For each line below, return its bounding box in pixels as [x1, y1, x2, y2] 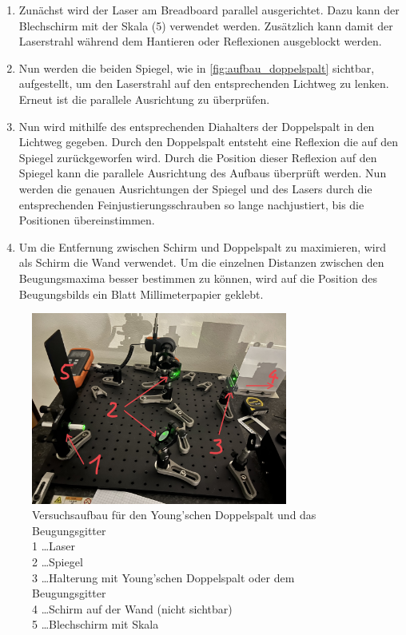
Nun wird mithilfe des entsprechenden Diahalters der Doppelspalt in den [18, 117, 375, 134]
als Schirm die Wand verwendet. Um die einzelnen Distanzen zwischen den [18, 254, 384, 271]
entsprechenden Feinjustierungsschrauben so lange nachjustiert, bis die [18, 196, 364, 212]
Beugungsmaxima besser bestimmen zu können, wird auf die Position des [18, 269, 377, 286]
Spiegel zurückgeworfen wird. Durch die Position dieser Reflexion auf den [18, 149, 377, 165]
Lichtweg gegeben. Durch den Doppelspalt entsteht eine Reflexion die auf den [18, 133, 399, 150]
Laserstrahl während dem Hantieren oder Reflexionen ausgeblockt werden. [18, 33, 382, 50]
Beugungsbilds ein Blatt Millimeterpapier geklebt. [18, 285, 264, 302]
